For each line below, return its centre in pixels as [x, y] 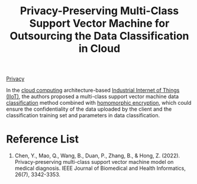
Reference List [42, 139]
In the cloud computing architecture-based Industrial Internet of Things [93, 91]
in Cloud [99, 49]
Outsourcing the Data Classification [99, 36]
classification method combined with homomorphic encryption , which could [99, 103]
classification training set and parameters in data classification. [83, 115]
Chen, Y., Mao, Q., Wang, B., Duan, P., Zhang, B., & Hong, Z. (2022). [97, 156]
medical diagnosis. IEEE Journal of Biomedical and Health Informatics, [100, 168]
